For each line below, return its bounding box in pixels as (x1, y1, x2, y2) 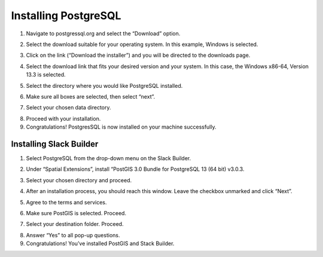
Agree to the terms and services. (26, 198, 107, 206)
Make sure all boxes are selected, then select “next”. (26, 93, 156, 100)
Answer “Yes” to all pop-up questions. (26, 231, 120, 238)
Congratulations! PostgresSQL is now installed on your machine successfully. (26, 123, 217, 131)
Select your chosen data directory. (26, 104, 111, 111)
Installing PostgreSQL (11, 9, 121, 22)
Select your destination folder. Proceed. (26, 221, 124, 228)
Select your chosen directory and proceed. (26, 176, 132, 183)
